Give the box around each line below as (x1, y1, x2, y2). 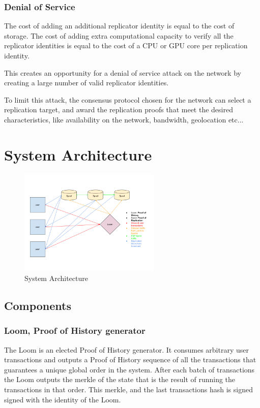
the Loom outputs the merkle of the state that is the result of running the (4, 374, 236, 385)
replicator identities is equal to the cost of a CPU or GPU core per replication (4, 40, 248, 51)
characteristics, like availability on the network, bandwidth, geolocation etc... (4, 114, 244, 124)
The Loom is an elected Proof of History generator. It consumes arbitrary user (4, 344, 249, 355)
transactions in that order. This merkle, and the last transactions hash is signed (4, 384, 253, 395)
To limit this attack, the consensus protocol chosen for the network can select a (4, 94, 251, 105)
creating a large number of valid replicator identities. (4, 77, 169, 88)
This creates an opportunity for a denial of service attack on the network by (4, 67, 241, 78)
